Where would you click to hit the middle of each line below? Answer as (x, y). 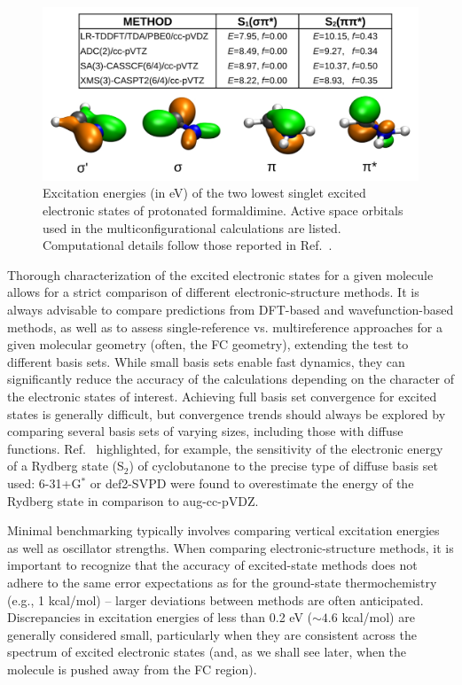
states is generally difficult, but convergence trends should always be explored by (227, 413)
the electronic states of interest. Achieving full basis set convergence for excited (222, 396)
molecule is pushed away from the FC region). (132, 669)
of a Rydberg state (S (66, 466)
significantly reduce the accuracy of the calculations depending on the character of (231, 379)
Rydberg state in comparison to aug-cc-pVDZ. (133, 500)
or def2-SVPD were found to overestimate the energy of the (252, 483)
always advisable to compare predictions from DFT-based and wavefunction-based (231, 309)
